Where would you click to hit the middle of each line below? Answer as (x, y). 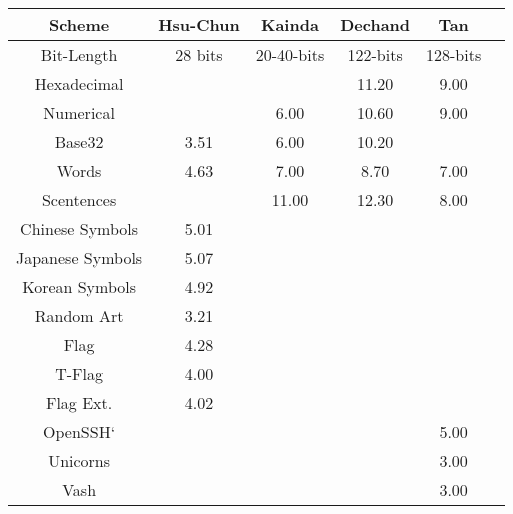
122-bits (375, 54)
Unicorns (79, 460)
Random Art (79, 315)
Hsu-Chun (199, 24)
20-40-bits (290, 54)
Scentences (79, 199)
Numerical (79, 112)
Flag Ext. (79, 402)
